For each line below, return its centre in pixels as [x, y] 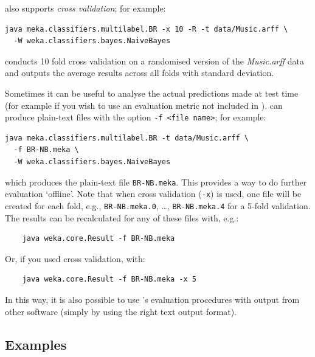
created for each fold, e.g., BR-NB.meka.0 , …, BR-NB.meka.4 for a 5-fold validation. [158, 205]
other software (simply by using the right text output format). [121, 311]
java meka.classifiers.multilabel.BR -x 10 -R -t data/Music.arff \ [147, 29]
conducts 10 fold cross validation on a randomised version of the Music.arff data [154, 61]
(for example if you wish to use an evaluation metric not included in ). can [144, 105]
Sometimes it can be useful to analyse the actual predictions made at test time [152, 93]
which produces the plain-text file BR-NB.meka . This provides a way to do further [156, 182]
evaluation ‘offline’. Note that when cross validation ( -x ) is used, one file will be [153, 194]
